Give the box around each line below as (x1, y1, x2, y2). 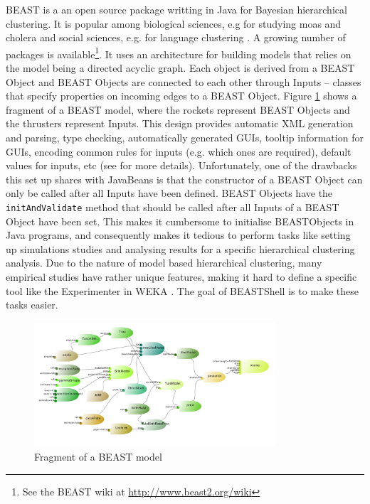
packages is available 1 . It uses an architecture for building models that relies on (6, 44, 351, 61)
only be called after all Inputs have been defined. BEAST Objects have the (6, 186, 333, 200)
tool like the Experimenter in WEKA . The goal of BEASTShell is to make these (6, 283, 359, 298)
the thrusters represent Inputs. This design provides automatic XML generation (6, 116, 354, 131)
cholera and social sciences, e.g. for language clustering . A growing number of (6, 30, 346, 45)
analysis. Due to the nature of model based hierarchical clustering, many (6, 255, 322, 270)
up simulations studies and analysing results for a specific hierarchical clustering (6, 241, 355, 256)
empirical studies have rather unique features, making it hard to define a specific (6, 269, 357, 284)
